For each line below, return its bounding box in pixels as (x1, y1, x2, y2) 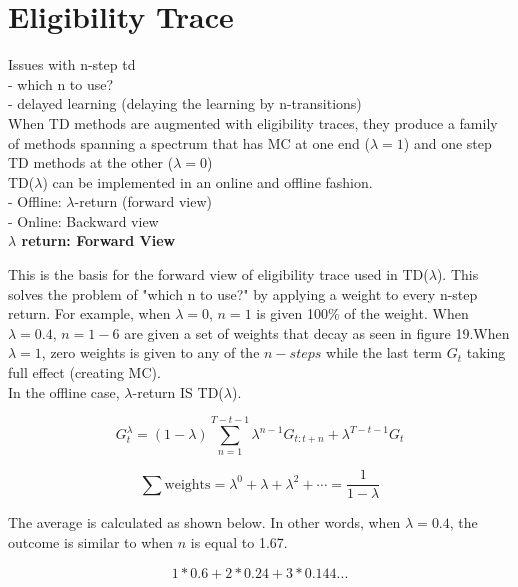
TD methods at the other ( (8, 152, 174, 173)
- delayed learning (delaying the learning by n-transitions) (8, 93, 362, 114)
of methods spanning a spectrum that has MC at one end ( (8, 132, 371, 153)
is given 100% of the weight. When (256, 303, 469, 324)
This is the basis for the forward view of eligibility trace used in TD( (8, 264, 429, 285)
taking (466, 342, 506, 363)
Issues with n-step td (8, 54, 136, 75)
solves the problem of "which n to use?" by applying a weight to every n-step (8, 283, 478, 304)
